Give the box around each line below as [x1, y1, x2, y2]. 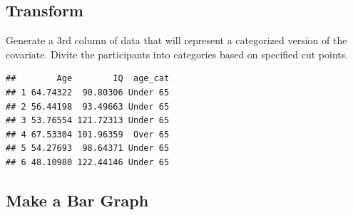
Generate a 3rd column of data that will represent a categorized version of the [6, 33, 347, 48]
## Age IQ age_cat [6, 73, 170, 84]
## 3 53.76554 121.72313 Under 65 [6, 115, 170, 126]
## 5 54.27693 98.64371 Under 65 [6, 143, 170, 154]
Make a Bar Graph [6, 189, 149, 211]
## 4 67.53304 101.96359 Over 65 [6, 129, 170, 140]
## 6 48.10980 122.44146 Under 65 [6, 157, 170, 167]
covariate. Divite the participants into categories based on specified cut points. [6, 46, 349, 61]
